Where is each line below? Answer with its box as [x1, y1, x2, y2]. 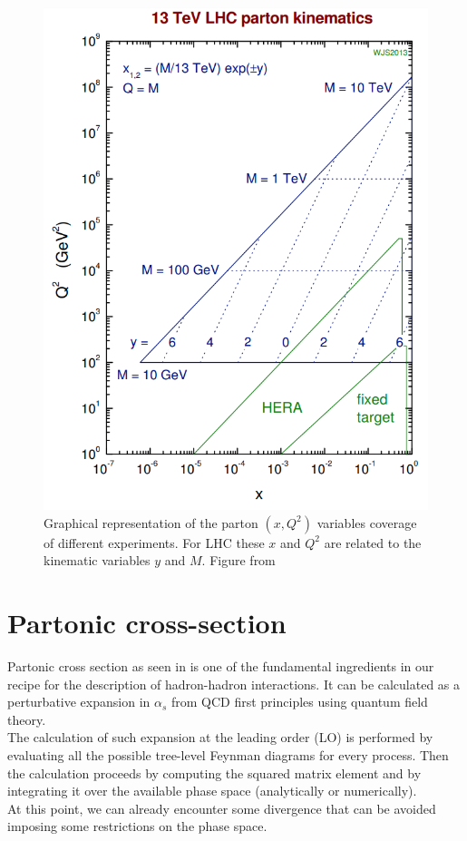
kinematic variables [44, 551, 151, 570]
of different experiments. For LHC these [44, 533, 265, 552]
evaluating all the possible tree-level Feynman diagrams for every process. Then [7, 746, 449, 765]
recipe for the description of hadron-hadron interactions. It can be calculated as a [7, 674, 461, 693]
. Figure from [201, 551, 276, 570]
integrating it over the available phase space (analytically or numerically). [7, 781, 417, 800]
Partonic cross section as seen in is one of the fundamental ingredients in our [7, 657, 434, 676]
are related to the [324, 533, 422, 552]
